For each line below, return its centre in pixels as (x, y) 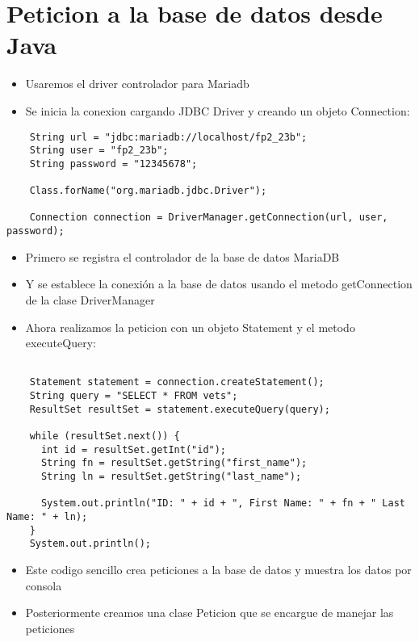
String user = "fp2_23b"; (99, 151)
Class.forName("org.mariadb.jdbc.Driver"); (148, 191)
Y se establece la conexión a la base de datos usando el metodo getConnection (219, 284)
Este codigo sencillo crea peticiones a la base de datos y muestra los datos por (218, 569)
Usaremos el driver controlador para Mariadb (137, 84)
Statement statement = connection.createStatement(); (177, 382)
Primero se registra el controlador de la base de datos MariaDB (182, 256)
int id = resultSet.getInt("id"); (134, 449)
